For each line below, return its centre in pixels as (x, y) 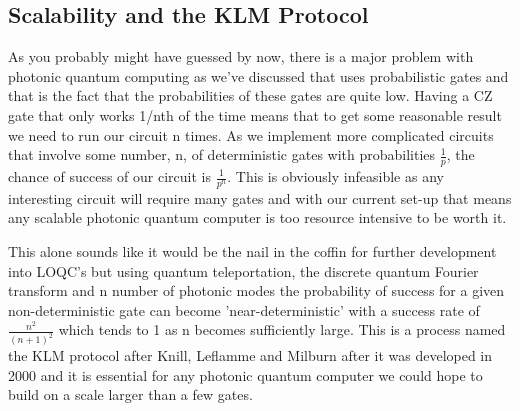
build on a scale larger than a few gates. (130, 394)
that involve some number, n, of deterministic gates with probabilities (222, 154)
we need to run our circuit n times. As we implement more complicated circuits (251, 134)
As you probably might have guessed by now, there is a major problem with (241, 56)
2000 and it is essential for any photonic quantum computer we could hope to (245, 374)
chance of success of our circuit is (109, 176)
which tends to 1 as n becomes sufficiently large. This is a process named (282, 329)
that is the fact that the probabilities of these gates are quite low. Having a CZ (250, 95)
